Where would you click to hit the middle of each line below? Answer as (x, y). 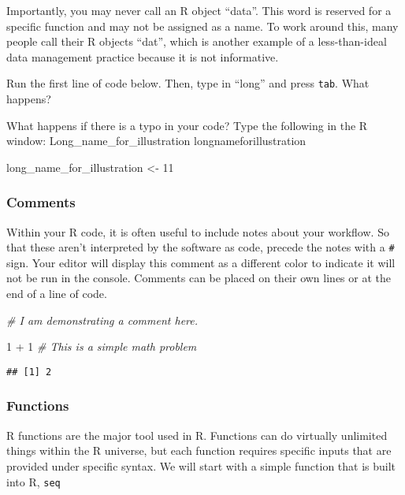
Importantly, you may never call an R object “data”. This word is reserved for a (199, 10)
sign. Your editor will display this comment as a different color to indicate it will (201, 262)
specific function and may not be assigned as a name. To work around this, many (202, 26)
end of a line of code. (57, 294)
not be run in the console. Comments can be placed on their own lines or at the (199, 278)
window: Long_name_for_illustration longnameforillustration (156, 141)
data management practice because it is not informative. (143, 56)
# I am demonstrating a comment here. (102, 320)
